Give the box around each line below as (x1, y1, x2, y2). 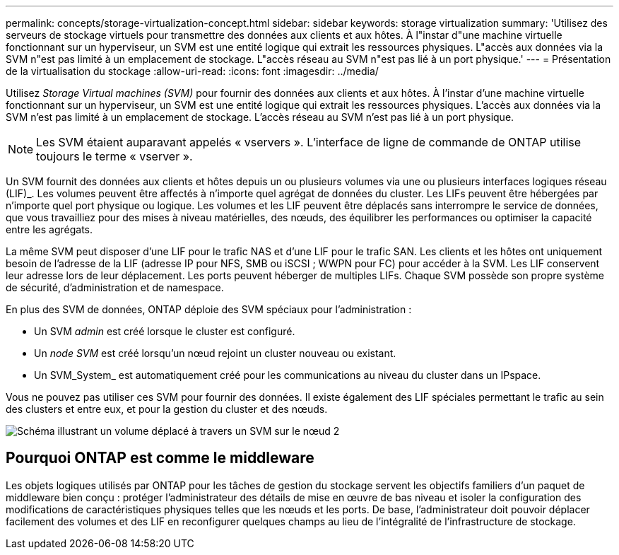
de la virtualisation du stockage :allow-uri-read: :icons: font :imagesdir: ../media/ (6, 65, 379, 77)
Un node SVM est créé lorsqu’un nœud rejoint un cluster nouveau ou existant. (34, 347, 396, 359)
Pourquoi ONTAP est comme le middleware (6, 449, 314, 467)
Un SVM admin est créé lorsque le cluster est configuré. (34, 325, 295, 337)
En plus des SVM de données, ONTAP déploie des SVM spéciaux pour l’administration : (6, 303, 412, 315)
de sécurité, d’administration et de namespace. (6, 281, 224, 293)
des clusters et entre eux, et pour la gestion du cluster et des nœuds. (6, 403, 328, 415)
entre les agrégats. (6, 223, 93, 235)
